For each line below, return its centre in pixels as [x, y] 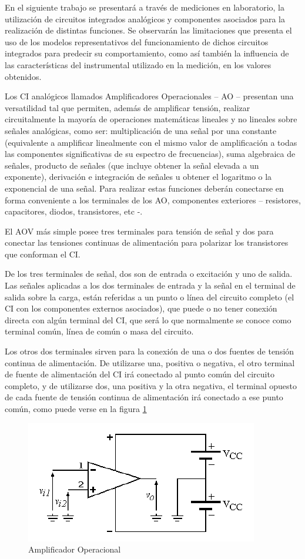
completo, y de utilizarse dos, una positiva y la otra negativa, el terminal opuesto [151, 385]
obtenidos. [23, 76]
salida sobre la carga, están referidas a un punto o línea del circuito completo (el [150, 297]
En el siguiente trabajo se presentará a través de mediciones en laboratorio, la [145, 7]
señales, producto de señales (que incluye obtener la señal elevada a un [132, 165]
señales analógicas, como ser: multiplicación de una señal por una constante [141, 130]
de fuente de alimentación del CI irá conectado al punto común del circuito [140, 374]
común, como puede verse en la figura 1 [76, 409]
